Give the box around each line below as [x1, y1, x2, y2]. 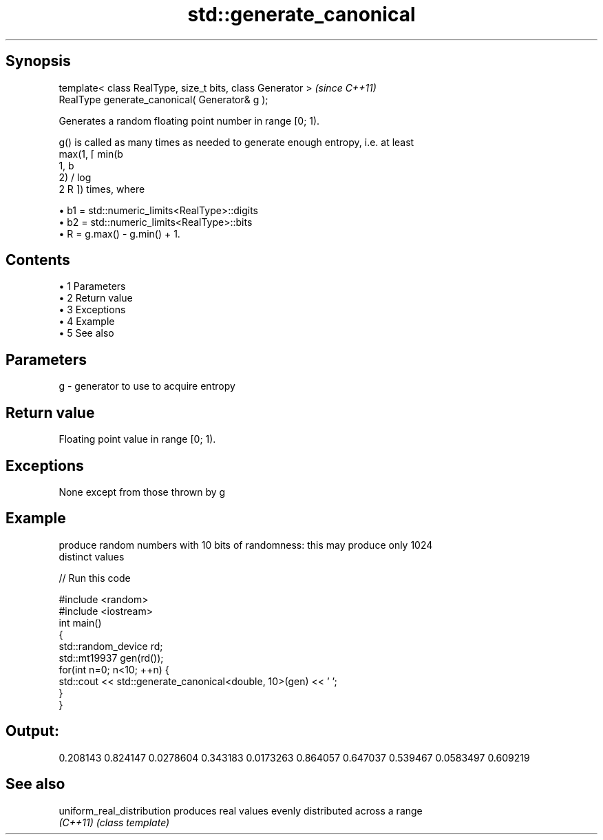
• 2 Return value [59, 292, 133, 304]
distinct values [59, 550, 125, 563]
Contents [6, 251, 70, 269]
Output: [6, 722, 59, 740]
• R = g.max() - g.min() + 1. [59, 227, 180, 240]
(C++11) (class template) [59, 816, 170, 828]
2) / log [59, 171, 92, 183]
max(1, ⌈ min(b [59, 147, 123, 160]
